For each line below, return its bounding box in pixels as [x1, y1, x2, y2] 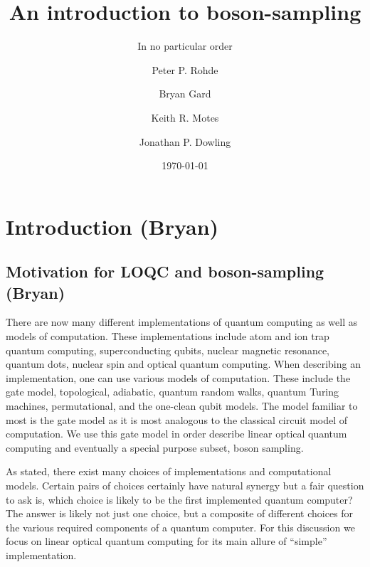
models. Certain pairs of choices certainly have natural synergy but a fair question [6, 478, 364, 492]
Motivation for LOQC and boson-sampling [6, 260, 324, 282]
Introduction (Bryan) [6, 211, 219, 240]
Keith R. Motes [151, 110, 219, 124]
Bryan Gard [159, 86, 211, 101]
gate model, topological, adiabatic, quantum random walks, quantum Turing [6, 384, 339, 399]
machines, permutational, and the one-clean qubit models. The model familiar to [6, 398, 358, 413]
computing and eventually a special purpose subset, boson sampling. [6, 440, 304, 455]
